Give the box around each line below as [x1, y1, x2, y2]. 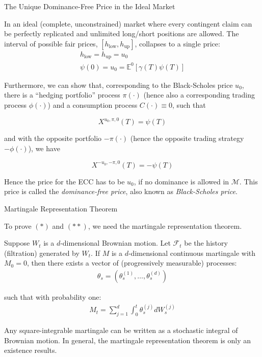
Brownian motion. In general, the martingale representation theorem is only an [4, 335, 251, 345]
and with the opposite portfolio [4, 133, 102, 144]
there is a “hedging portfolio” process [4, 89, 120, 100]
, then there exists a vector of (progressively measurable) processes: [27, 257, 237, 268]
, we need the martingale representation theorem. [88, 220, 242, 231]
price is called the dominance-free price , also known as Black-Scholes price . [4, 186, 238, 197]
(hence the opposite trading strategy [130, 133, 244, 144]
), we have [28, 142, 60, 153]
